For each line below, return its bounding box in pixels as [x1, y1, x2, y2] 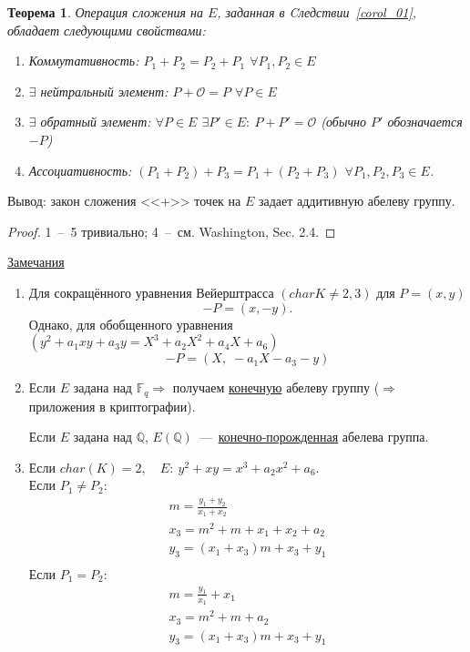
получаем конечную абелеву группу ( [172, 378, 380, 397]
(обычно [321, 112, 367, 131]
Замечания [7, 252, 65, 271]
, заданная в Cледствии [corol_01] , [217, 3, 417, 21]
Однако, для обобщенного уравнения [28, 314, 233, 333]
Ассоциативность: [28, 160, 132, 179]
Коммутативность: [28, 51, 139, 70]
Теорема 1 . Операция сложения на [7, 3, 203, 21]
